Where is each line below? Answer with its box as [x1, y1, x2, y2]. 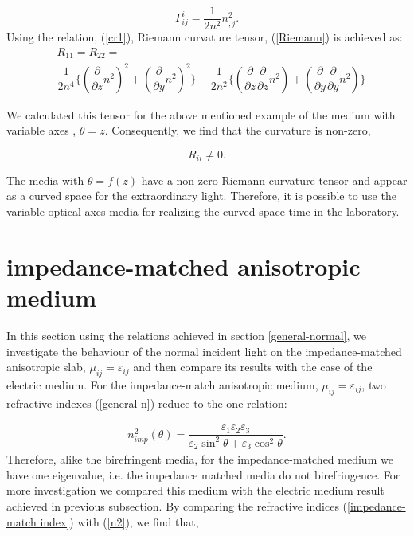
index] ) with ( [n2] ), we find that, [40, 513, 199, 530]
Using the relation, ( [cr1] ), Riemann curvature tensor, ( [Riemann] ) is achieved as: [6, 29, 403, 45]
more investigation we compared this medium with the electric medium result [6, 482, 385, 499]
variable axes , [6, 122, 76, 139]
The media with [6, 171, 84, 188]
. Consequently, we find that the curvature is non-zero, [104, 122, 371, 139]
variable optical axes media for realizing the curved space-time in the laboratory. [6, 203, 400, 220]
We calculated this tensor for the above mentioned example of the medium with [6, 106, 396, 123]
